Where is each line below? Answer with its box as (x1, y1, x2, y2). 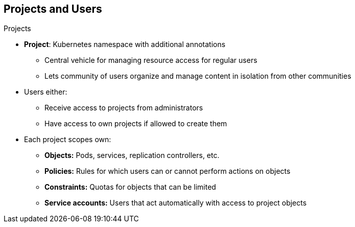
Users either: (24, 87, 67, 97)
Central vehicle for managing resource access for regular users (44, 56, 257, 65)
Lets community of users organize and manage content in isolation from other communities (44, 72, 351, 81)
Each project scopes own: (24, 135, 111, 144)
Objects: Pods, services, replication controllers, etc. (44, 151, 220, 160)
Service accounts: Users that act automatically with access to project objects (44, 198, 307, 208)
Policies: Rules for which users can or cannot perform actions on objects (44, 167, 291, 176)
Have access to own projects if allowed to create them (44, 119, 227, 128)
